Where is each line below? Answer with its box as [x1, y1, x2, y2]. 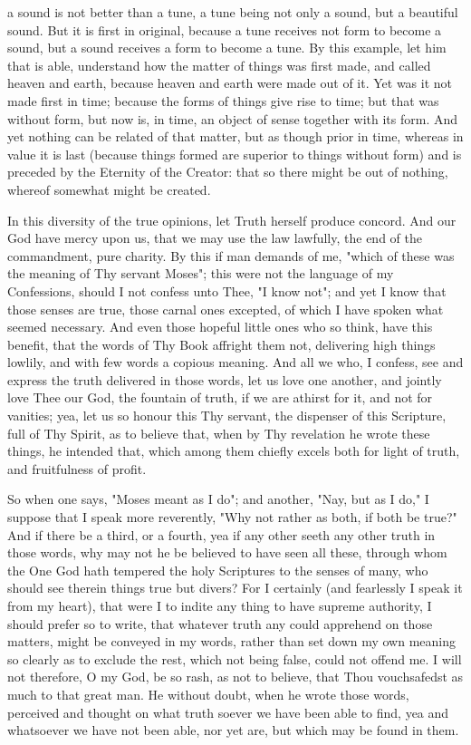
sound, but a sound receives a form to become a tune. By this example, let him [7, 38, 447, 57]
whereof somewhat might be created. [7, 179, 211, 198]
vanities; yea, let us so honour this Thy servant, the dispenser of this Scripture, [7, 406, 447, 425]
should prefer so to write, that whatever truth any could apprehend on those [7, 614, 433, 633]
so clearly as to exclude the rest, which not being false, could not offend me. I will [7, 649, 462, 668]
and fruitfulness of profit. [7, 459, 147, 478]
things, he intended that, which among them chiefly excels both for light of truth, [7, 441, 460, 460]
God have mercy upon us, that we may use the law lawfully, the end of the [7, 228, 422, 247]
